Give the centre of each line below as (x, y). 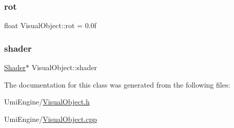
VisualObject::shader (64, 67)
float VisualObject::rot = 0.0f (50, 25)
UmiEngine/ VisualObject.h (47, 102)
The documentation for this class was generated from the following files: (117, 84)
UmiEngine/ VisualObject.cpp (51, 119)
